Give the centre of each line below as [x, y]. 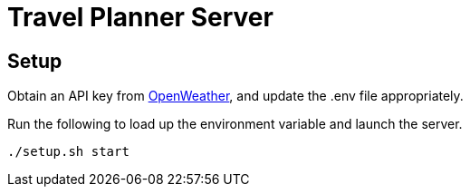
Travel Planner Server [140, 17]
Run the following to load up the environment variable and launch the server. [235, 124]
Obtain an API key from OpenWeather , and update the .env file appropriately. [235, 96]
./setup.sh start [68, 152]
